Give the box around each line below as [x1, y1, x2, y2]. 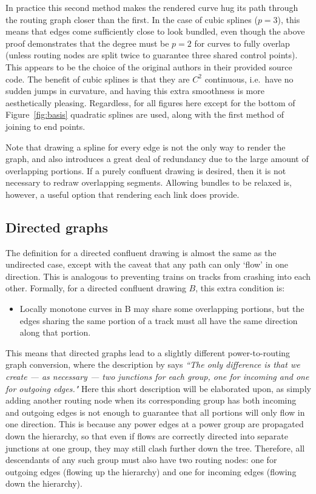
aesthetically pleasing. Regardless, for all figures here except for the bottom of [5, 96, 295, 109]
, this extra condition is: [195, 282, 285, 294]
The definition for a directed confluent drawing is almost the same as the [5, 246, 277, 259]
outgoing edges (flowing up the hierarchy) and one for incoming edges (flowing [5, 465, 297, 478]
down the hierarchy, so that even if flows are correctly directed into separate [5, 430, 288, 442]
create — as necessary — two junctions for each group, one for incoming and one [5, 370, 309, 383]
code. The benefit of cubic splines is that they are [5, 72, 190, 85]
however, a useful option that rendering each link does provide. [5, 188, 240, 200]
